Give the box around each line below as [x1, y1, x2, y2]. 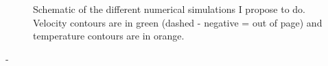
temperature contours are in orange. [33, 29, 185, 43]
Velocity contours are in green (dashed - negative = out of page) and [33, 15, 323, 29]
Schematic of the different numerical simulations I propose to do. [33, 2, 305, 16]
